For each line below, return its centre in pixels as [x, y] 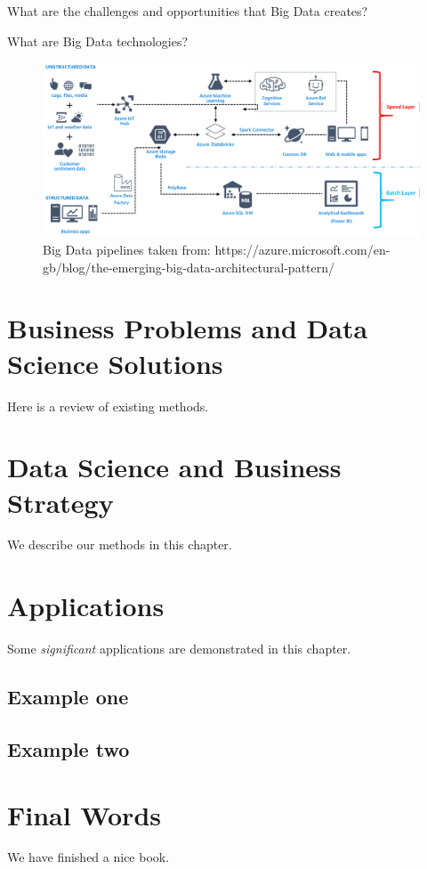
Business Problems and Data [188, 328]
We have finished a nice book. [89, 857]
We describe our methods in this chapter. [120, 544]
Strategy [60, 502]
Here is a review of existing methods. [108, 406]
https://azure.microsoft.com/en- [302, 250]
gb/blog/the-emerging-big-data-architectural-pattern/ [189, 267]
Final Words [84, 814]
